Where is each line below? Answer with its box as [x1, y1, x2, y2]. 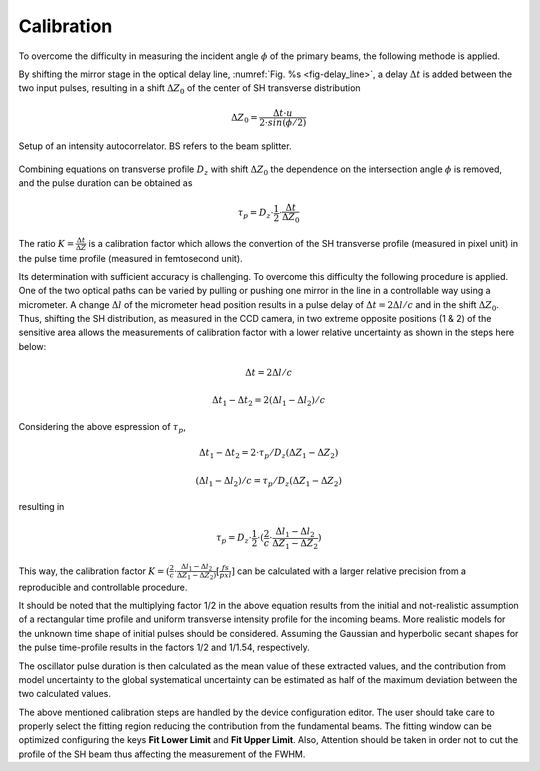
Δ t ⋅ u [272, 107, 294, 119]
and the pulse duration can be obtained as [18, 177, 193, 189]
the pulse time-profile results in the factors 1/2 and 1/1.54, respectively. [18, 641, 310, 654]
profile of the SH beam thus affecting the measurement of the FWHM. [18, 748, 306, 760]
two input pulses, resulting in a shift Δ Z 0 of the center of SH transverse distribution [18, 82, 361, 97]
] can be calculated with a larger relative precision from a [231, 565, 467, 577]
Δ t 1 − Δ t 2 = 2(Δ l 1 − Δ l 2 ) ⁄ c [211, 395, 326, 409]
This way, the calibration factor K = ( [18, 565, 170, 577]
